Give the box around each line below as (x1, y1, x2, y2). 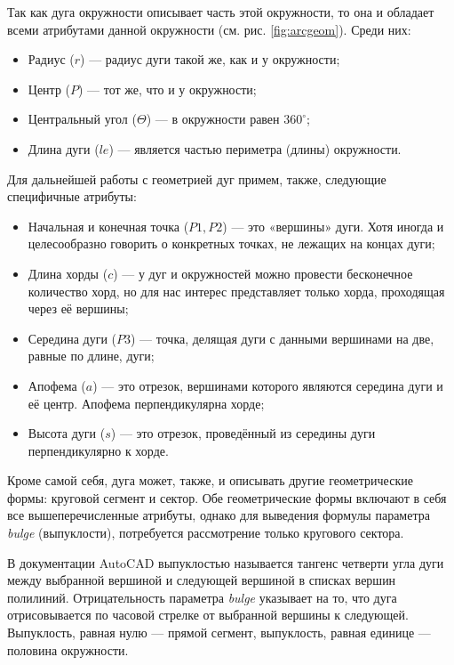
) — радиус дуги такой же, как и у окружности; (80, 50, 340, 69)
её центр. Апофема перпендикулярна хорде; (28, 393, 265, 412)
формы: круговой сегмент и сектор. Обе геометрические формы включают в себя (7, 488, 447, 507)
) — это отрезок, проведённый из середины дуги (110, 424, 376, 442)
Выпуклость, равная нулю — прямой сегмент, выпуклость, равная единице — (7, 623, 431, 642)
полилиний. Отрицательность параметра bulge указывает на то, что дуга (7, 588, 397, 606)
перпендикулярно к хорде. (28, 441, 169, 459)
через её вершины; (28, 299, 129, 318)
